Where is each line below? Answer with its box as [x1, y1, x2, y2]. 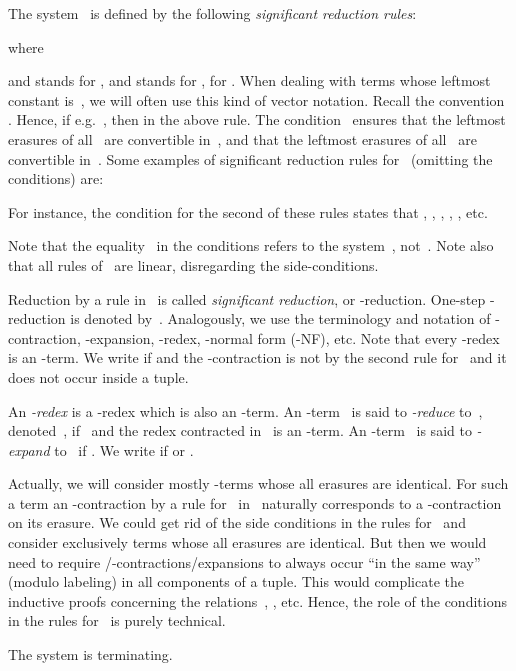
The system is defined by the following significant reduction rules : [8, 3, 417, 23]
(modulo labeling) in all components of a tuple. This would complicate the [8, 571, 464, 592]
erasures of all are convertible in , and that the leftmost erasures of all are [8, 128, 477, 149]
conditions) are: [8, 168, 104, 189]
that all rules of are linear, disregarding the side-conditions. [8, 254, 379, 275]
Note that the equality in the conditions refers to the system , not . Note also [8, 235, 494, 256]
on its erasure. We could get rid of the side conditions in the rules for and [8, 512, 466, 533]
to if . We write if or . [54, 439, 194, 460]
